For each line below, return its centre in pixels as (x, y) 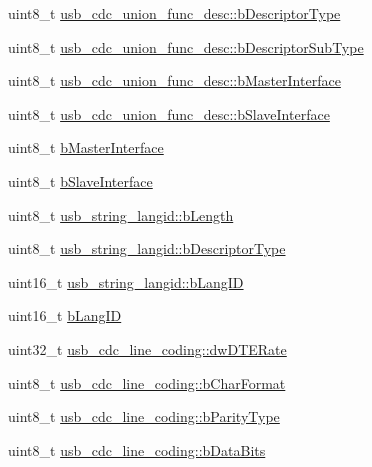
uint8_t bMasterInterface (86, 147)
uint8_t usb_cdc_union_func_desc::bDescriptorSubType (186, 46)
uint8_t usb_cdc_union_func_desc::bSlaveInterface (169, 113)
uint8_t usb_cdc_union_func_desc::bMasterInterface (174, 80)
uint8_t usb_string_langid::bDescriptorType (147, 248)
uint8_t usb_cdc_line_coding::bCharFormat (147, 382)
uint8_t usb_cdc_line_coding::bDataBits (137, 449)
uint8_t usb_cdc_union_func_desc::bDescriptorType (174, 13)
